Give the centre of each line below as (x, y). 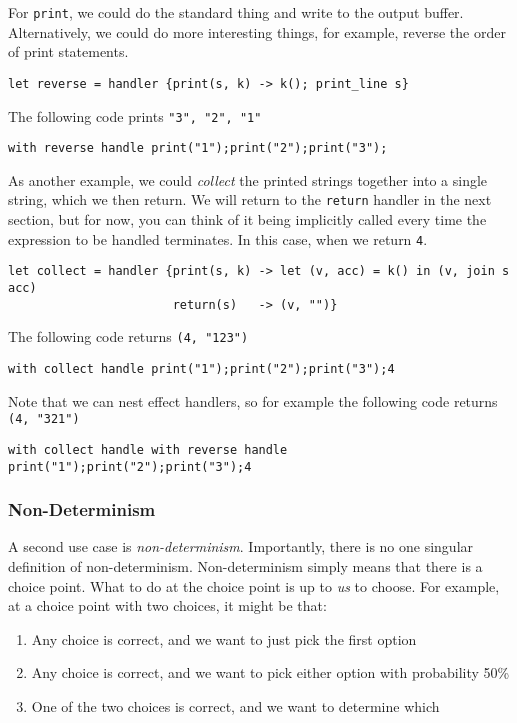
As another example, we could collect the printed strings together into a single (248, 179)
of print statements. (68, 51)
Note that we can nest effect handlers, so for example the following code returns (253, 400)
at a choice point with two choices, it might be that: (167, 605)
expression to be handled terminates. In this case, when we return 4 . (218, 238)
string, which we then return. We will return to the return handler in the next (250, 199)
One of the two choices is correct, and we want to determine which (235, 705)
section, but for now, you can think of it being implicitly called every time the (247, 219)
